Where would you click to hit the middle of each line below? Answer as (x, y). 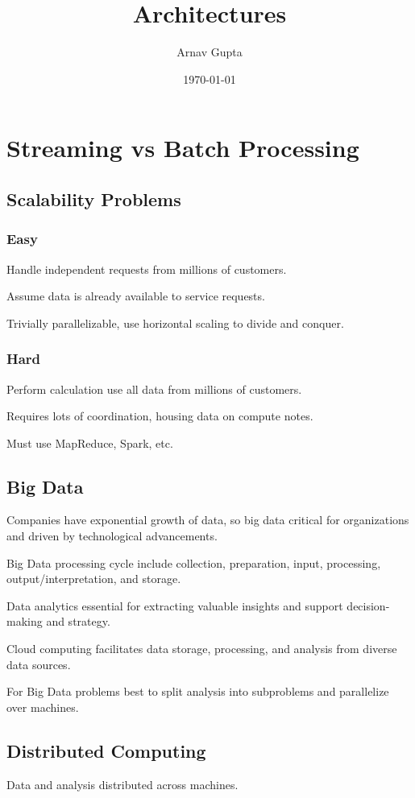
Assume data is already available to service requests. (136, 296)
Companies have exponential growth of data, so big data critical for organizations (208, 520)
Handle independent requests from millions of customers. (147, 269)
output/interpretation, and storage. (94, 579)
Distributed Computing (106, 750)
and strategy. (78, 621)
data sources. (39, 664)
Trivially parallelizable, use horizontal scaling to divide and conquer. (175, 323)
